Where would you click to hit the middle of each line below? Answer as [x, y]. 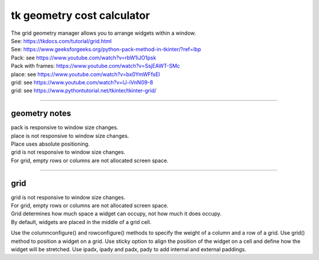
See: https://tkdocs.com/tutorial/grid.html [61, 41]
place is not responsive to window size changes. [70, 136]
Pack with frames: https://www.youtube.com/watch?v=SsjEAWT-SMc [95, 66]
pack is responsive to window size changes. [65, 127]
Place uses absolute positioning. [50, 144]
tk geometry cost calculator [80, 15]
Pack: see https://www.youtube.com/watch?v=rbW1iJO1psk [84, 57]
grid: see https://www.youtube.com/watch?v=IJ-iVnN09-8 [82, 82]
